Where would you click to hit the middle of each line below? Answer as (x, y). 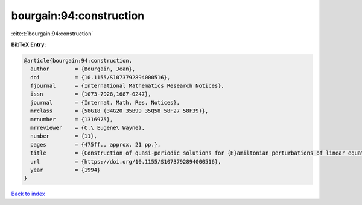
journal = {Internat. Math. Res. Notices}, (105, 102)
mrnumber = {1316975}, (72, 119)
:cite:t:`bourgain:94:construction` (52, 34)
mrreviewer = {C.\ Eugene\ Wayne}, (87, 128)
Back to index (28, 194)
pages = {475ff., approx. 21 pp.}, (96, 145)
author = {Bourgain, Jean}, (83, 69)
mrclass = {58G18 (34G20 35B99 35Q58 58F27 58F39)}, (119, 111)
